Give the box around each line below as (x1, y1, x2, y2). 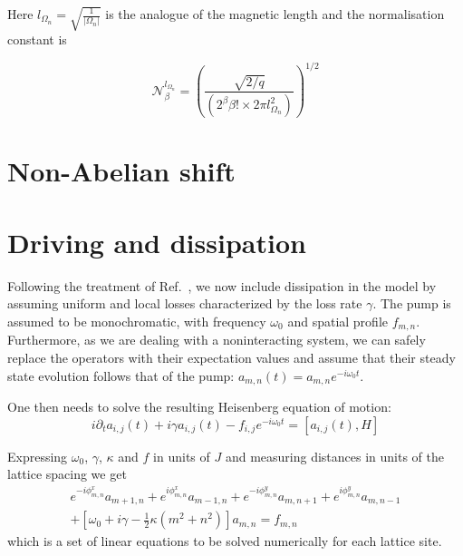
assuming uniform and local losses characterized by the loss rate (7, 294, 362, 313)
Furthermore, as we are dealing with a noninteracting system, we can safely (7, 330, 426, 349)
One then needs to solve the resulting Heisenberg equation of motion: (7, 397, 391, 416)
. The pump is (372, 294, 451, 313)
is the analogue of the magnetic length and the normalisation (105, 5, 445, 23)
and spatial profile (287, 311, 388, 330)
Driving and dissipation (7, 223, 306, 260)
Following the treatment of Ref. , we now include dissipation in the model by (7, 276, 437, 295)
